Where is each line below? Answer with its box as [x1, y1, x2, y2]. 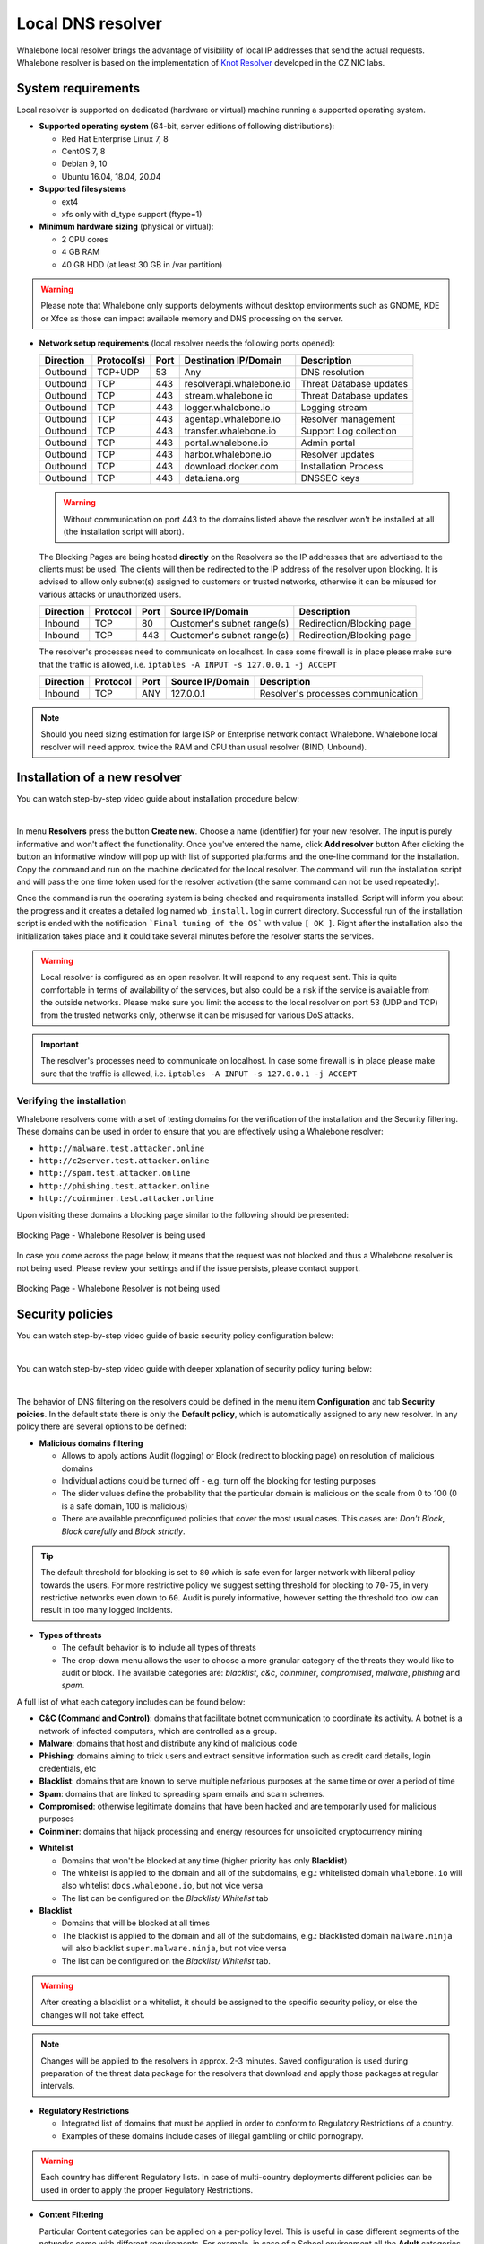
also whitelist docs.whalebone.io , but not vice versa [61, 1880, 264, 1891]
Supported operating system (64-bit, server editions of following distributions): [39, 121, 335, 132]
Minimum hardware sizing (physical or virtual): [39, 221, 214, 232]
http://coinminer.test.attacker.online [39, 1194, 214, 1204]
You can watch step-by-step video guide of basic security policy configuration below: [16, 1330, 333, 1341]
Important [40, 1039, 80, 1049]
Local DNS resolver [16, 13, 163, 33]
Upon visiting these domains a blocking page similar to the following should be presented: [16, 1209, 350, 1220]
